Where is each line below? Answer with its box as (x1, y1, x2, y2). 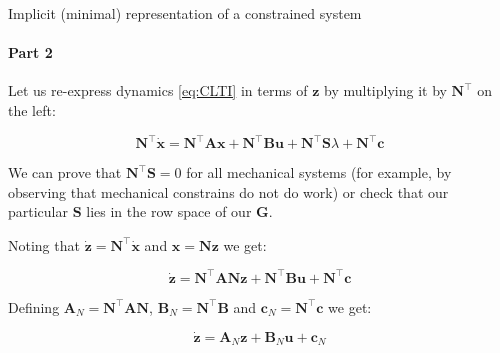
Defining (8, 296, 60, 317)
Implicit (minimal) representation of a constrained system (8, 3, 362, 23)
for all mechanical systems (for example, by (186, 162, 452, 183)
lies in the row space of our (86, 201, 252, 222)
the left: (8, 99, 56, 120)
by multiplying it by (324, 80, 447, 101)
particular (8, 201, 68, 222)
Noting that (8, 234, 80, 255)
